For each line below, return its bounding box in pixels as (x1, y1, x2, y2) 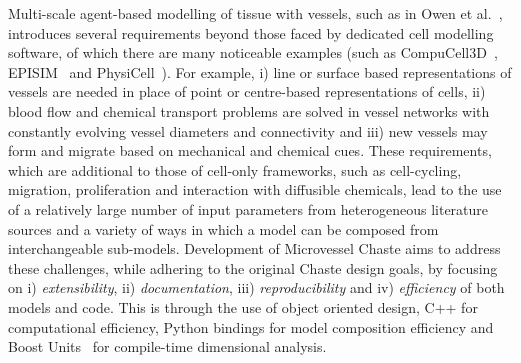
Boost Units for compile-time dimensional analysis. (8, 336, 327, 357)
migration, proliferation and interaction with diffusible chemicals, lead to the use (8, 179, 502, 200)
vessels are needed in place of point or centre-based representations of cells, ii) (8, 81, 486, 102)
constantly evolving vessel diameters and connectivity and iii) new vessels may (8, 120, 488, 141)
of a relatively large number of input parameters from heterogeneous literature (8, 198, 489, 219)
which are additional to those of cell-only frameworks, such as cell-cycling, (8, 159, 462, 180)
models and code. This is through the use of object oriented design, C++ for (8, 296, 478, 317)
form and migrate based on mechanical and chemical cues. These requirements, (8, 140, 492, 161)
